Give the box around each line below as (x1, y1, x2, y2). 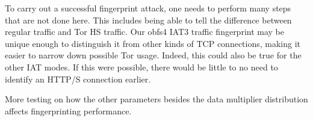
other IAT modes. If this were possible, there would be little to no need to (5, 60, 278, 73)
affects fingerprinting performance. (5, 104, 132, 117)
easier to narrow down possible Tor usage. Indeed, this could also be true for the (5, 49, 302, 61)
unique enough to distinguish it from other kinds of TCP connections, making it (5, 37, 301, 49)
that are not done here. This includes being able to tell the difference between (5, 13, 292, 26)
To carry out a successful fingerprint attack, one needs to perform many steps (5, 2, 291, 14)
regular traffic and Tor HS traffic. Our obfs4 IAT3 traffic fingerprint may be (5, 25, 285, 38)
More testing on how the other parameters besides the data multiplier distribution (5, 93, 308, 105)
